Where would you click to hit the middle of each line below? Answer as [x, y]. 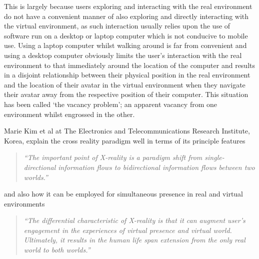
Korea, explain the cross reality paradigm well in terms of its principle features [125, 140]
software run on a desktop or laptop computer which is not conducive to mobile [126, 35]
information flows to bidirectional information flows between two [156, 167]
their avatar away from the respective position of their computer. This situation [126, 94]
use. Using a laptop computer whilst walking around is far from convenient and [125, 45]
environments [24, 203]
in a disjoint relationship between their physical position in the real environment [127, 75]
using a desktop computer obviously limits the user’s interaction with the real [123, 55]
